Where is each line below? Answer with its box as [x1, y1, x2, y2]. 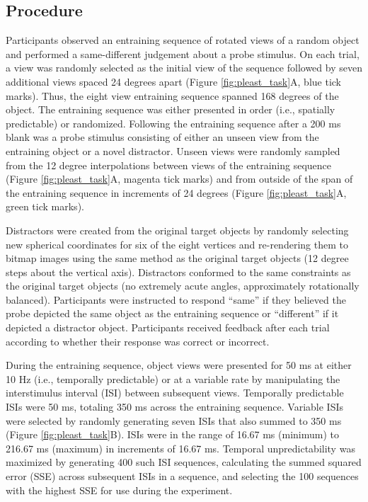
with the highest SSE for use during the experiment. [6, 482, 233, 497]
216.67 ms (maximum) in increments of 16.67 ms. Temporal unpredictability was [6, 440, 355, 455]
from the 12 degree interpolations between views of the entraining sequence [6, 157, 332, 172]
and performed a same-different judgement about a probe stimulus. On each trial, [6, 46, 360, 61]
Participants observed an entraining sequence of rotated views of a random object [6, 33, 360, 47]
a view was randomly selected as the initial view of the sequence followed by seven [6, 60, 362, 75]
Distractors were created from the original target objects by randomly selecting [6, 222, 349, 237]
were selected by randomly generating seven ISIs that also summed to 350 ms [6, 413, 342, 428]
